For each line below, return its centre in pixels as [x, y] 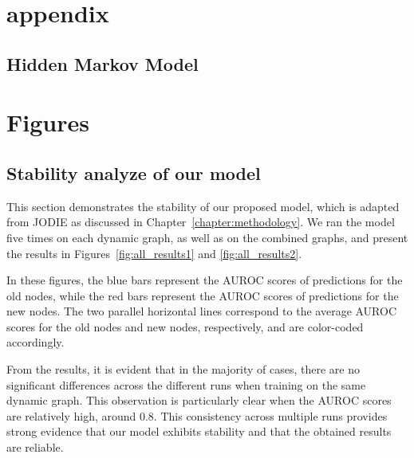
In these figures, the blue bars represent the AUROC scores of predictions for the [205, 280]
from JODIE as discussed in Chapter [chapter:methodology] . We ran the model [201, 222]
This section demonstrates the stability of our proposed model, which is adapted [203, 206]
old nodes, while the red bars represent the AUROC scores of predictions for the [203, 295]
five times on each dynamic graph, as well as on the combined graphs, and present [207, 237]
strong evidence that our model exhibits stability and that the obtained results [199, 431]
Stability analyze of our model [134, 172]
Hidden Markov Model [103, 63]
